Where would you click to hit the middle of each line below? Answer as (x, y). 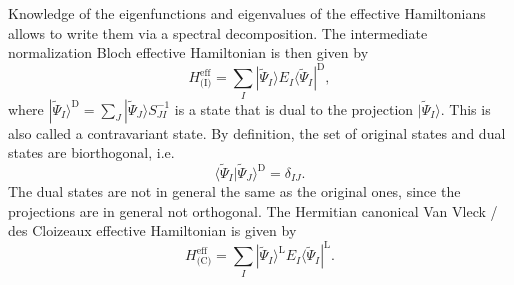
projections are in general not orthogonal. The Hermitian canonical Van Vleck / (253, 210)
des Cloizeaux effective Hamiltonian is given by (152, 230)
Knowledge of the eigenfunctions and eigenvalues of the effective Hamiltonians (247, 13)
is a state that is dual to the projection (294, 108)
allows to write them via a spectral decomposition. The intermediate (218, 32)
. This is (465, 108)
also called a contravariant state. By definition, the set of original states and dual (257, 132)
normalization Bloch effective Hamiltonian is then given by (188, 52)
